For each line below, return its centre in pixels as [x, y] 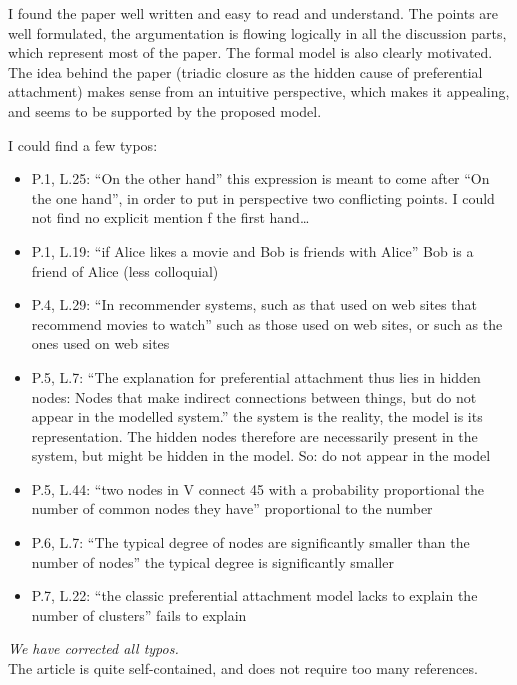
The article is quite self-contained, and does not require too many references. [243, 668]
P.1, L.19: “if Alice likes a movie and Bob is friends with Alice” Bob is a [252, 250]
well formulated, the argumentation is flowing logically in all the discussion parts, [257, 32]
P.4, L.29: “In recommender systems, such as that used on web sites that [254, 304]
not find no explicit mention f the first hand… [170, 217]
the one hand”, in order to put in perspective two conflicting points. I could [263, 197]
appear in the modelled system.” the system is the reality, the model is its [257, 416]
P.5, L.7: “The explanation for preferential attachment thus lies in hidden [256, 376]
